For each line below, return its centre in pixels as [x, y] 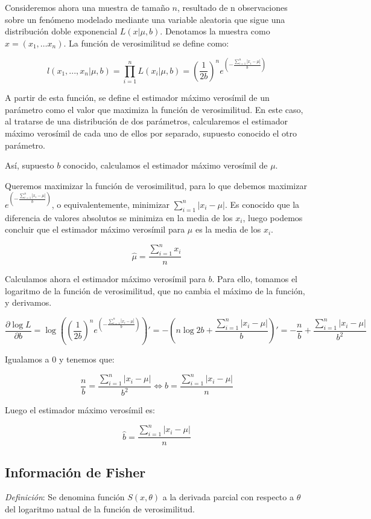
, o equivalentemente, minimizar [111, 204]
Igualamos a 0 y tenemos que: [60, 359]
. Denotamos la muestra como [215, 31]
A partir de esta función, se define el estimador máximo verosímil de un [137, 98]
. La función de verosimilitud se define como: [146, 43]
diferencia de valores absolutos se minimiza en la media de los [119, 217]
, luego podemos [273, 217]
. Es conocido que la [262, 204]
